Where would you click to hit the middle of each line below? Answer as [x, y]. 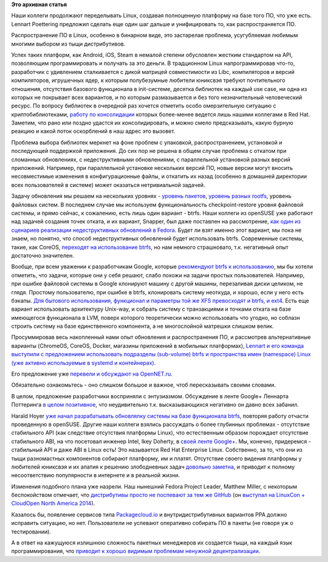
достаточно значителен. [43, 256]
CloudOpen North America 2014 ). [53, 503]
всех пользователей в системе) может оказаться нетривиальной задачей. [108, 185]
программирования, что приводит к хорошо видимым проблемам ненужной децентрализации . [136, 551]
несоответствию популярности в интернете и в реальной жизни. [96, 475]
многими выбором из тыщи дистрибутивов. [68, 44]
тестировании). [31, 532]
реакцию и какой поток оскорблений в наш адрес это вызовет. [93, 131]
